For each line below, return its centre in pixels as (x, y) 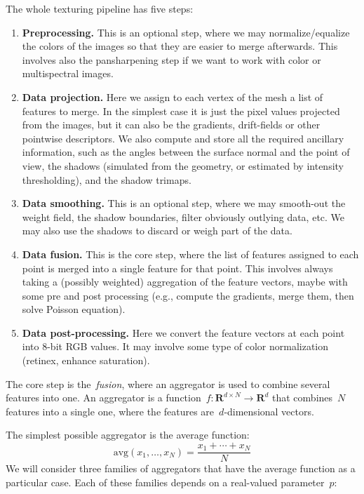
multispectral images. (68, 73)
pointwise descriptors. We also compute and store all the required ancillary (183, 138)
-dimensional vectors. (269, 411)
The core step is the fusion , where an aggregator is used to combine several (168, 383)
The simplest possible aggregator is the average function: (128, 435)
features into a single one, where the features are (110, 411)
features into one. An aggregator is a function (103, 398)
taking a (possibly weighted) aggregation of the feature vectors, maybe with (185, 282)
